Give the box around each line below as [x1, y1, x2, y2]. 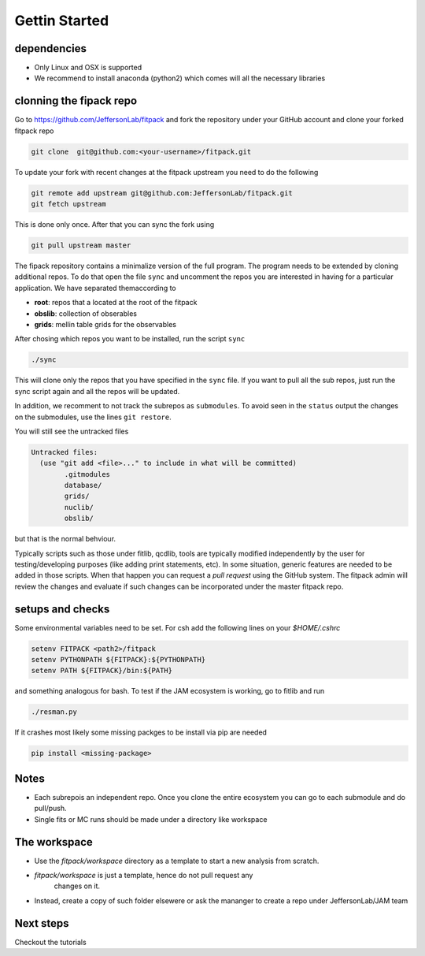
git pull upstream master [31, 241, 131, 250]
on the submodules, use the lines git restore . [14, 412, 172, 422]
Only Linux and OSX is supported [34, 63, 142, 73]
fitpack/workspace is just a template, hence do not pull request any [34, 870, 253, 880]
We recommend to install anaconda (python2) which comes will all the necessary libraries [34, 73, 326, 83]
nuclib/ [64, 503, 94, 511]
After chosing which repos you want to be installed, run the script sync [14, 334, 246, 344]
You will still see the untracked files [14, 426, 129, 436]
